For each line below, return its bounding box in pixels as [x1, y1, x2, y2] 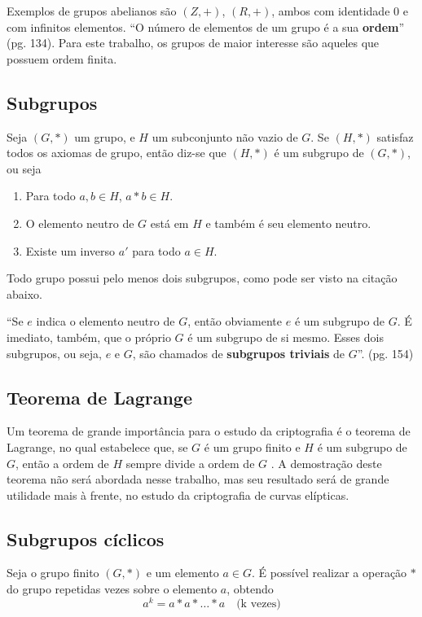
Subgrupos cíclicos [7, 526, 165, 551]
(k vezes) [236, 597, 281, 610]
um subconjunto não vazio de [152, 128, 298, 145]
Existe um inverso [25, 242, 116, 259]
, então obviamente [187, 313, 283, 330]
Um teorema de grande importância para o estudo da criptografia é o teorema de [7, 422, 411, 440]
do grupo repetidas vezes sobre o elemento [7, 580, 218, 597]
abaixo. [7, 285, 42, 302]
